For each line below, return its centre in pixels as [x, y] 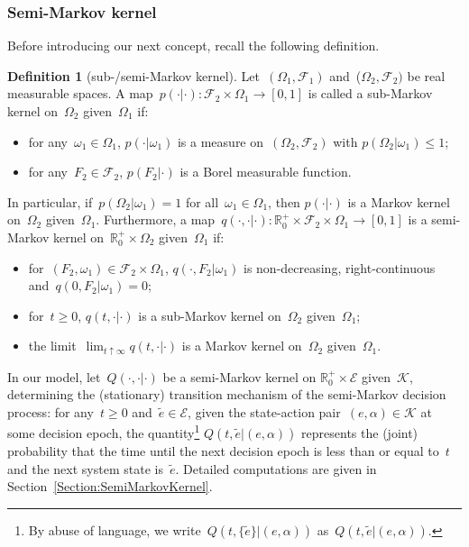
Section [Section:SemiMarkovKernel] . [110, 486]
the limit [52, 346]
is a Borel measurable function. [266, 172]
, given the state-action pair [264, 411]
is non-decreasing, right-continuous [339, 267]
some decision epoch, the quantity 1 [104, 431]
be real [426, 75]
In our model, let [54, 376]
